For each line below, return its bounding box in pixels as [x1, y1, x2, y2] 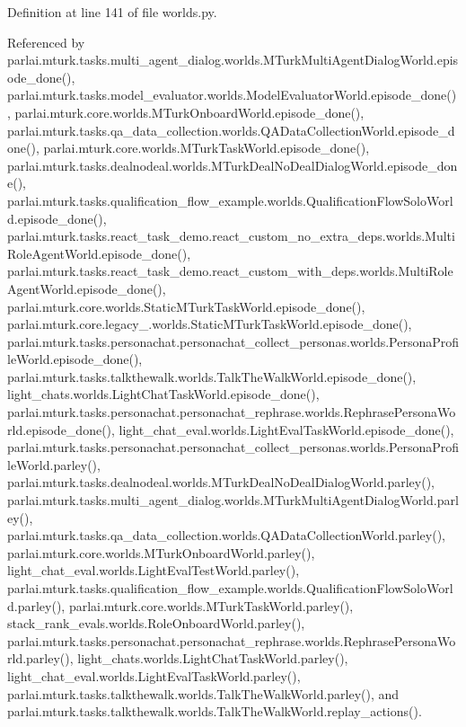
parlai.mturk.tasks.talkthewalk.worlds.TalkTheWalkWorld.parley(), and [7, 684, 400, 703]
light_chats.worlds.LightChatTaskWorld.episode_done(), [7, 385, 320, 403]
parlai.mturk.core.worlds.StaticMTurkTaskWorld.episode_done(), [7, 297, 365, 315]
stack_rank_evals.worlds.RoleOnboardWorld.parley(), [7, 614, 305, 633]
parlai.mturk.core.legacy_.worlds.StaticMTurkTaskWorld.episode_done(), [7, 315, 412, 333]
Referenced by [7, 32, 85, 51]
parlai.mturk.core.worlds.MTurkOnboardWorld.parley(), [7, 543, 315, 562]
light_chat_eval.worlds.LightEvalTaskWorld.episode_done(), [119, 420, 454, 439]
